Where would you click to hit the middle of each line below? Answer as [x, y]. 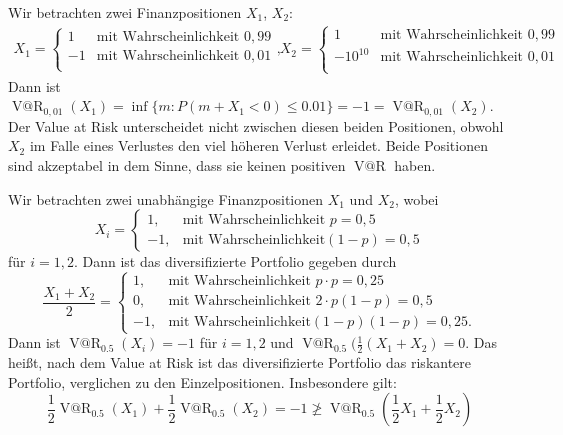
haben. [415, 164]
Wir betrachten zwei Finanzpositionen [125, 12]
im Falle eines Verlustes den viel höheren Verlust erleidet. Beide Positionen [258, 145]
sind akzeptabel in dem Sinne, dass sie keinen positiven [177, 164]
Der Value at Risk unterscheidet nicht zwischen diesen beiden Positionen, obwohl [256, 125]
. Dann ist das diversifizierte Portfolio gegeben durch [235, 261]
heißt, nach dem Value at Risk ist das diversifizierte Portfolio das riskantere [240, 362]
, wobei [416, 198]
